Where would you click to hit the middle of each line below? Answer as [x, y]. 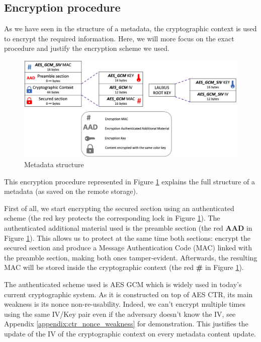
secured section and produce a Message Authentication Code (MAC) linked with [128, 248]
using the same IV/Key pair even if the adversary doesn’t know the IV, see [120, 314]
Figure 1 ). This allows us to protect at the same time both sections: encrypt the [127, 237]
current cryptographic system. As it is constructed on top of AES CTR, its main [128, 294]
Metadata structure [54, 164]
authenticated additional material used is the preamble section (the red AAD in [128, 228]
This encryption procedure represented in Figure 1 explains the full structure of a [130, 181]
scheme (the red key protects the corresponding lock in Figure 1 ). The [112, 218]
